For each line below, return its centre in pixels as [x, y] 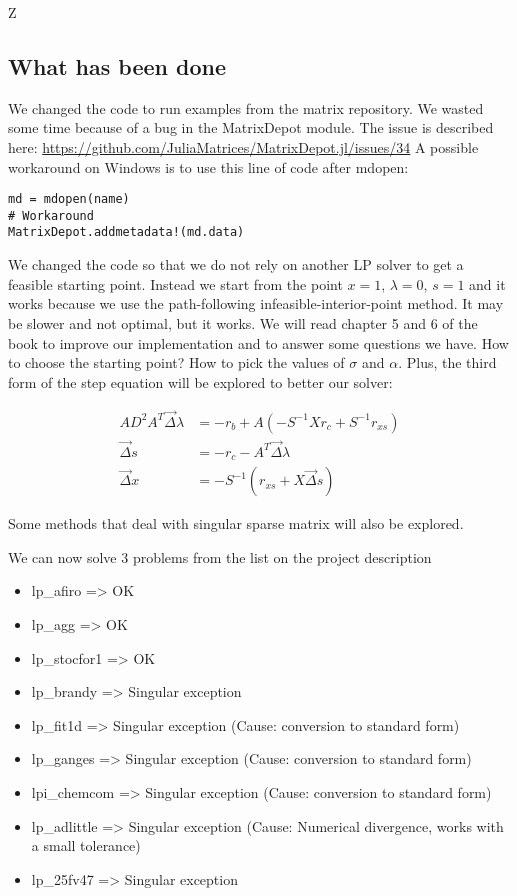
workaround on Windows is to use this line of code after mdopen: [208, 166]
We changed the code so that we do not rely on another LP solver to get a [236, 264]
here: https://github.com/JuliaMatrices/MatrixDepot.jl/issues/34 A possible [243, 146]
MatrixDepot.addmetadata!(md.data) [126, 232]
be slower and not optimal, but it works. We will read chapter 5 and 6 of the [243, 322]
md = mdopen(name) [69, 199]
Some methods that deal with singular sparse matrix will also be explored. [236, 523]
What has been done [117, 65]
